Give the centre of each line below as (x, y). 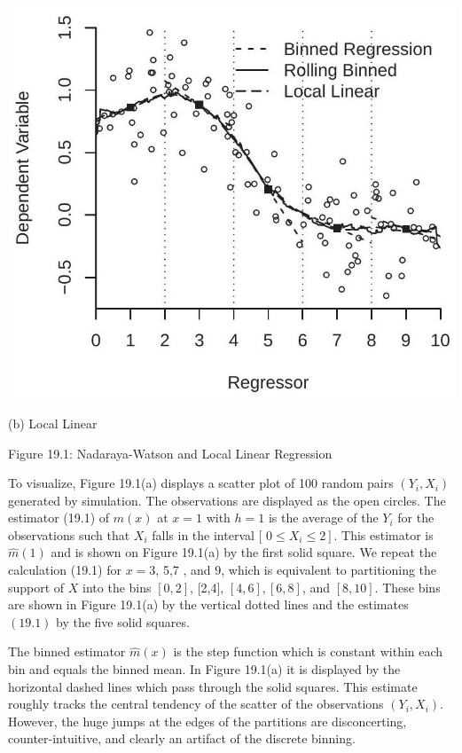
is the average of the (323, 518)
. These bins (407, 587)
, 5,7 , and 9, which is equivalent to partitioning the (296, 570)
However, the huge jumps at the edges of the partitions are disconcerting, (208, 721)
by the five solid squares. (123, 621)
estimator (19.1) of (59, 518)
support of (36, 587)
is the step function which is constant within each (308, 651)
